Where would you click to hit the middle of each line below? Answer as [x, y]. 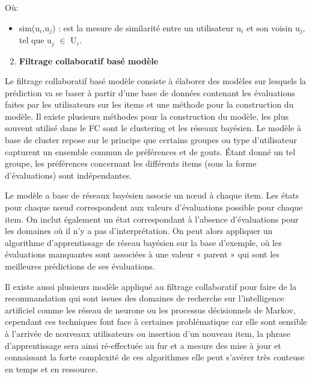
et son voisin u [273, 27]
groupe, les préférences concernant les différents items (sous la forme [131, 163]
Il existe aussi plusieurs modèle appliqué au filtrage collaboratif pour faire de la [151, 286]
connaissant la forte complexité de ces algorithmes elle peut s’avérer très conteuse [155, 357]
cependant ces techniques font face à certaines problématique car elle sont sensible [156, 322]
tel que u [35, 40]
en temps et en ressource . [51, 368]
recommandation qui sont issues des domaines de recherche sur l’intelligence [145, 298]
